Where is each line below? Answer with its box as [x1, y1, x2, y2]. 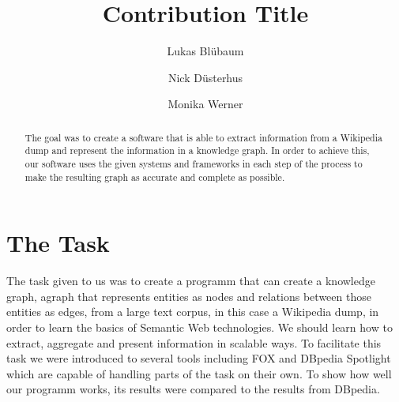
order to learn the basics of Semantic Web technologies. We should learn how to [6, 319, 393, 336]
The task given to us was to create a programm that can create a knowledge [6, 272, 375, 289]
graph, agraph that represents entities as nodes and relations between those [6, 287, 371, 304]
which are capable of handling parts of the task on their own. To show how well [6, 365, 392, 381]
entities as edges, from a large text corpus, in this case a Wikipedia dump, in [6, 303, 379, 320]
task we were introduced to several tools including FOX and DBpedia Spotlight [6, 350, 391, 366]
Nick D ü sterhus [168, 69, 243, 85]
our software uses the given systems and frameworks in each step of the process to [24, 157, 363, 171]
